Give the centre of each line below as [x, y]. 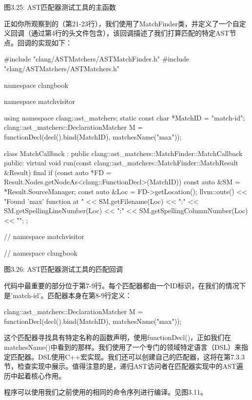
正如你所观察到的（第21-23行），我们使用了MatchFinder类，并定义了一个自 [122, 23]
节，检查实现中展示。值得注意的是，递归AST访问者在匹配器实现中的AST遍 [124, 366]
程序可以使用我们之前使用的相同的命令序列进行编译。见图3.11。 [106, 392]
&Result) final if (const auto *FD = [58, 172]
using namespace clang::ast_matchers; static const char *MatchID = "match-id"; [125, 117]
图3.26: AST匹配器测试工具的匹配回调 [63, 269]
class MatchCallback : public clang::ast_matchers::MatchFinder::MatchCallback [123, 153]
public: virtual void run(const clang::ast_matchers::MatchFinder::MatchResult [121, 163]
